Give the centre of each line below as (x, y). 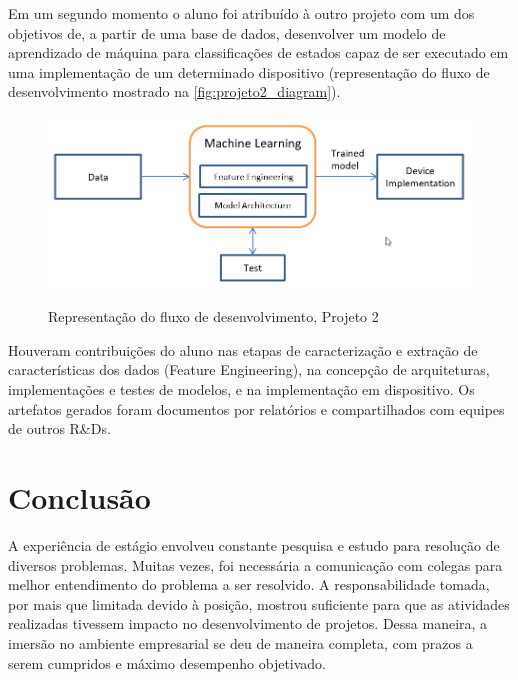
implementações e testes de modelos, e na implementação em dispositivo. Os (241, 389)
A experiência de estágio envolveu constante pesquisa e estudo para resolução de (254, 544)
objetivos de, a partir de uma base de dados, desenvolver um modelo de (227, 32)
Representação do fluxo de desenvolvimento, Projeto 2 (213, 316)
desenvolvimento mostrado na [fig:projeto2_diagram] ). (174, 91)
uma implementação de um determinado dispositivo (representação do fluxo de (249, 71)
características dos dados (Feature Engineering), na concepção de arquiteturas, (249, 369)
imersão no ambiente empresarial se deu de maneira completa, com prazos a (240, 642)
